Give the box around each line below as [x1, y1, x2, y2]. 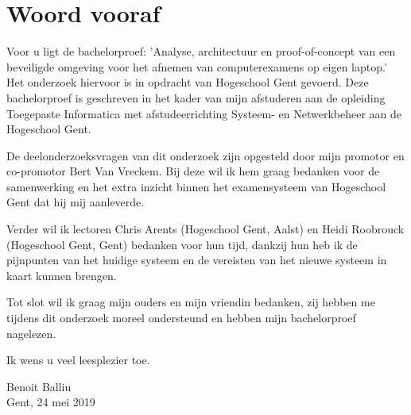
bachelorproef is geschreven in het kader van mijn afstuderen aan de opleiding [6, 89, 386, 106]
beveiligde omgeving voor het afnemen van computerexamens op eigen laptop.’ [6, 58, 387, 75]
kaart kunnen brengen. [6, 267, 117, 283]
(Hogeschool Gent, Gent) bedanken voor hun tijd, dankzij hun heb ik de [6, 236, 358, 252]
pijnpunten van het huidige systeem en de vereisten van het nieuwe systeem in [6, 252, 387, 268]
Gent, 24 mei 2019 [6, 394, 95, 410]
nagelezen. [6, 325, 56, 341]
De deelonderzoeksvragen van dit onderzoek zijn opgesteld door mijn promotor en [6, 147, 405, 163]
